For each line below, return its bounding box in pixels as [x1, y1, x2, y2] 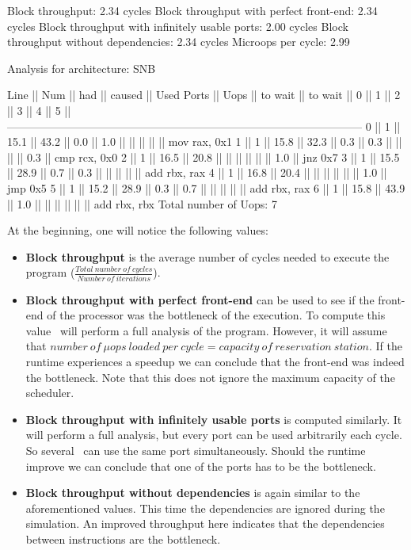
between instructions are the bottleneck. [25, 530, 221, 547]
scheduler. [25, 384, 74, 401]
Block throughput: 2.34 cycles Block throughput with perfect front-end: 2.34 [7, 2, 378, 18]
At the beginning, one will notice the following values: [7, 222, 268, 239]
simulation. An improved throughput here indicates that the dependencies [25, 515, 385, 532]
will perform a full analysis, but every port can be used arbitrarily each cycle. [25, 426, 402, 443]
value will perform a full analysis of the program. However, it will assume [25, 322, 387, 338]
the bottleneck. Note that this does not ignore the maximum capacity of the [25, 369, 395, 385]
